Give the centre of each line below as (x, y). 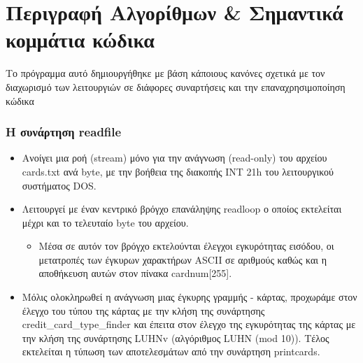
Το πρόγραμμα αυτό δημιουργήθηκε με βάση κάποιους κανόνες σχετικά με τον (165, 73)
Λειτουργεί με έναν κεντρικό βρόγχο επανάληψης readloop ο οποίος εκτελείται (182, 209)
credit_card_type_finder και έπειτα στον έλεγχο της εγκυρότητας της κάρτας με (189, 324)
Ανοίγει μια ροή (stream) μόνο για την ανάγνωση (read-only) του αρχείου (175, 158)
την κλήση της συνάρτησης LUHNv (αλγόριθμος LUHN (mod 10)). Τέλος (176, 337)
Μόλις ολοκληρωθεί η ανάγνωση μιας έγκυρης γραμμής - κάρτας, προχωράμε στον (190, 297)
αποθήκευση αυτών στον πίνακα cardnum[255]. (135, 273)
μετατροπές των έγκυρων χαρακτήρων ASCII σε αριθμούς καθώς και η (183, 259)
